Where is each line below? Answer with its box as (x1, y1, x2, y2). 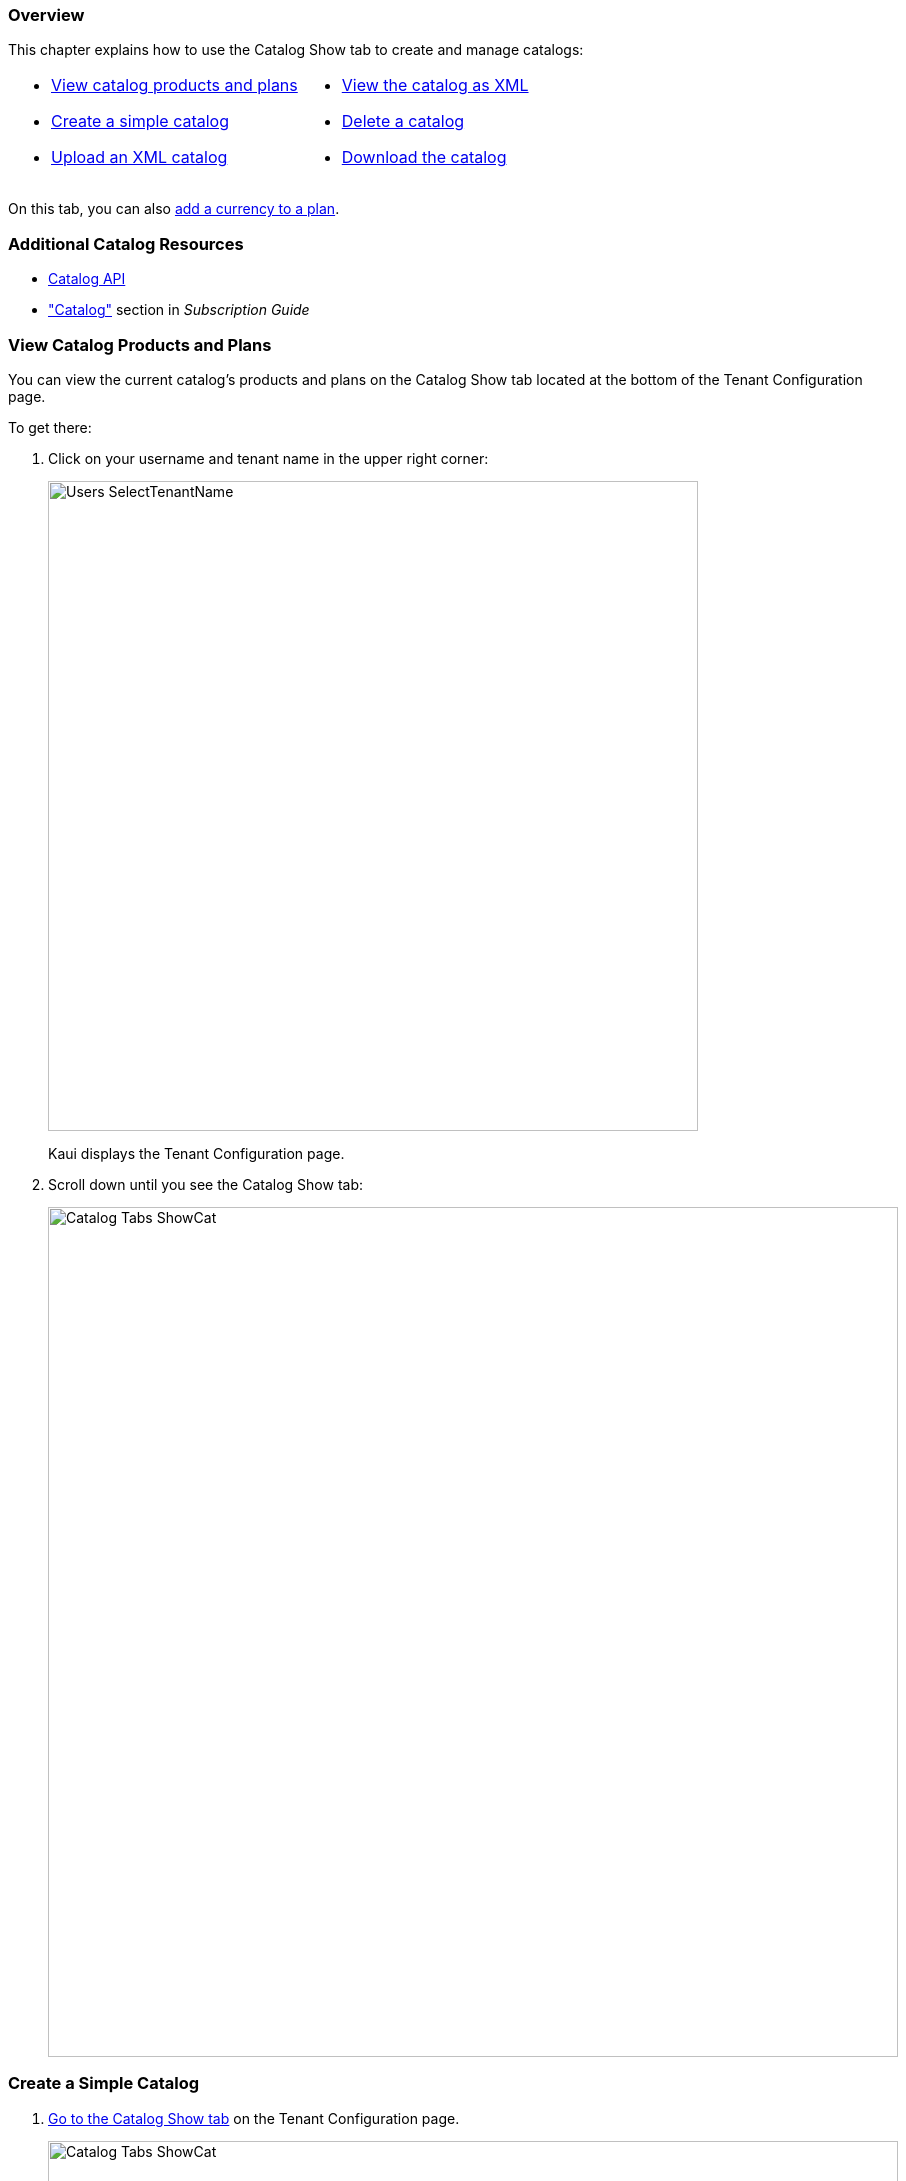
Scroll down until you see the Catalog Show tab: (48, 1175, 363, 1193)
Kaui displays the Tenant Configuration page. (48, 1144, 345, 1162)
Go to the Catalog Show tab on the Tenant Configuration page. (48, 2109, 460, 2127)
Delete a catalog (341, 111, 465, 132)
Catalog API (48, 270, 126, 288)
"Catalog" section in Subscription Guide (48, 301, 310, 319)
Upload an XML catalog (51, 147, 228, 168)
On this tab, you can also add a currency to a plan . (8, 200, 340, 218)
